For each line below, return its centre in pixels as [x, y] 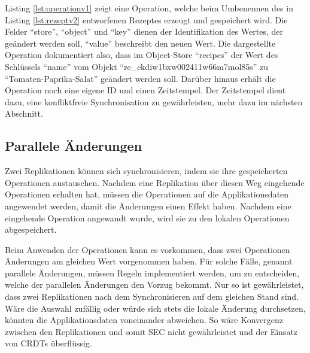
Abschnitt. [24, 113]
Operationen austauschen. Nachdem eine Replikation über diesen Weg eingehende [155, 182]
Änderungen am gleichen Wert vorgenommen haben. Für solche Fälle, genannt [149, 261]
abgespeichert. [31, 229]
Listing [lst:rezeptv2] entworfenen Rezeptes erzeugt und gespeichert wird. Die [146, 19]
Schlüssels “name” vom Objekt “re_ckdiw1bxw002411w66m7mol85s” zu [137, 66]
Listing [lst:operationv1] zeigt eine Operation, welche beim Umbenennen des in [149, 8]
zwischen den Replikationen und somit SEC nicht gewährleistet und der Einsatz [151, 331]
